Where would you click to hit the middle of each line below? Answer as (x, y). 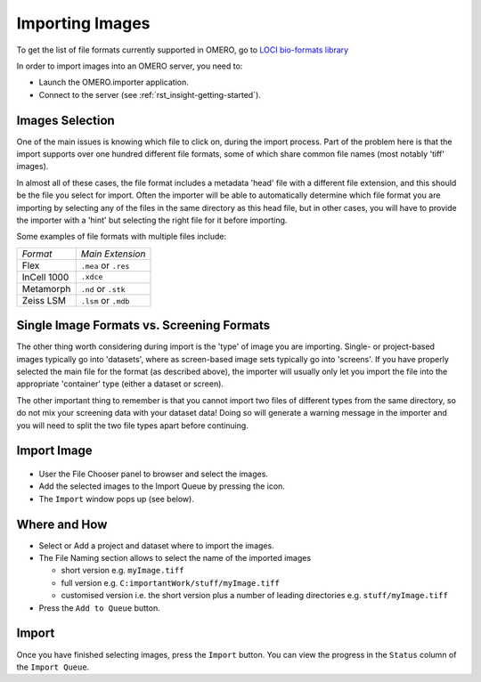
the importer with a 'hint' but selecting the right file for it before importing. (152, 220)
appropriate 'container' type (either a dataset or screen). (120, 384)
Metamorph (46, 288)
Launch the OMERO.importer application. (114, 82)
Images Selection (65, 120)
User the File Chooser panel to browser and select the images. (154, 474)
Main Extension (113, 254)
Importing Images (83, 23)
